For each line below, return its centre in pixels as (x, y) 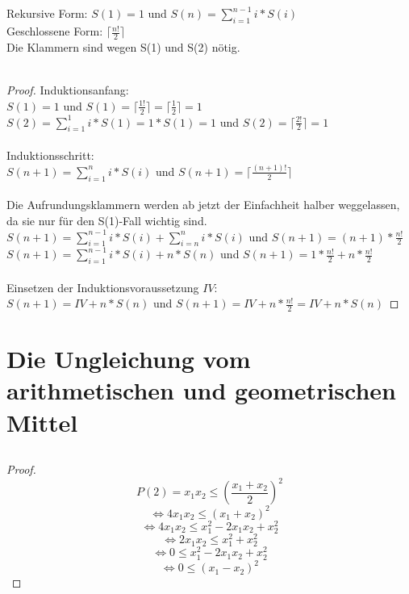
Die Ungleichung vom (129, 359)
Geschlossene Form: (55, 31)
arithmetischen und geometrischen (202, 390)
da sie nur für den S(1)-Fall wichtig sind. (107, 220)
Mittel (42, 422)
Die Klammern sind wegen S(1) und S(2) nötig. (123, 47)
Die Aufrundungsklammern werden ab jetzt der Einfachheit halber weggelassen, (203, 205)
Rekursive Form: (47, 13)
